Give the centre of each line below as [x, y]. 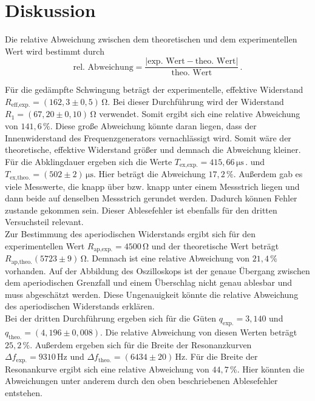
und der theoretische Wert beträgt [215, 245]
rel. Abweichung [103, 67]
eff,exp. [21, 105]
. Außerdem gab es [268, 174]
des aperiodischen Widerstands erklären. [80, 306]
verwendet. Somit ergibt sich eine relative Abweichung [200, 114]
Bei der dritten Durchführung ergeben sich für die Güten [111, 318]
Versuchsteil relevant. [44, 222]
